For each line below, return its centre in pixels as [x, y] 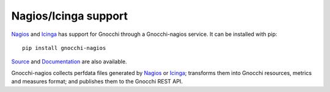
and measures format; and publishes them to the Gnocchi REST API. [97, 82]
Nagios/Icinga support [70, 16]
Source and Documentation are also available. [69, 62]
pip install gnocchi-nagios [64, 48]
